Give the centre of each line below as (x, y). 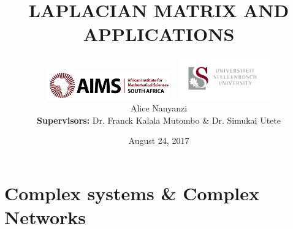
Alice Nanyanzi (159, 108)
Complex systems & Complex (132, 193)
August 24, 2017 (159, 141)
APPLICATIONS (159, 34)
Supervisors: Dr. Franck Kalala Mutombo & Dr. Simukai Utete (159, 120)
